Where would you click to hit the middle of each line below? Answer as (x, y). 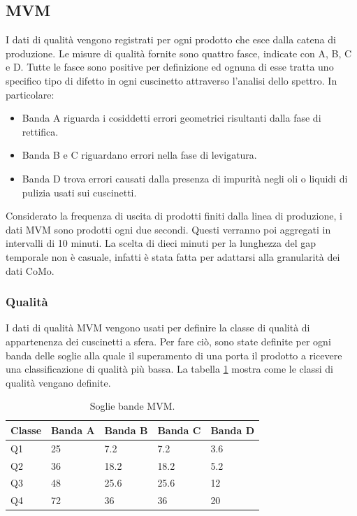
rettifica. (40, 131)
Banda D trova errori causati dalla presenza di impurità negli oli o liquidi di (185, 178)
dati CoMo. (30, 270)
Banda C (179, 430)
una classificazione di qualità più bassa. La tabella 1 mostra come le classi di (169, 369)
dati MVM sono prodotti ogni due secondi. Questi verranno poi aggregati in (168, 229)
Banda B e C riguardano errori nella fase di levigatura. (139, 155)
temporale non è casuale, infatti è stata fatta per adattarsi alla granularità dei (173, 256)
